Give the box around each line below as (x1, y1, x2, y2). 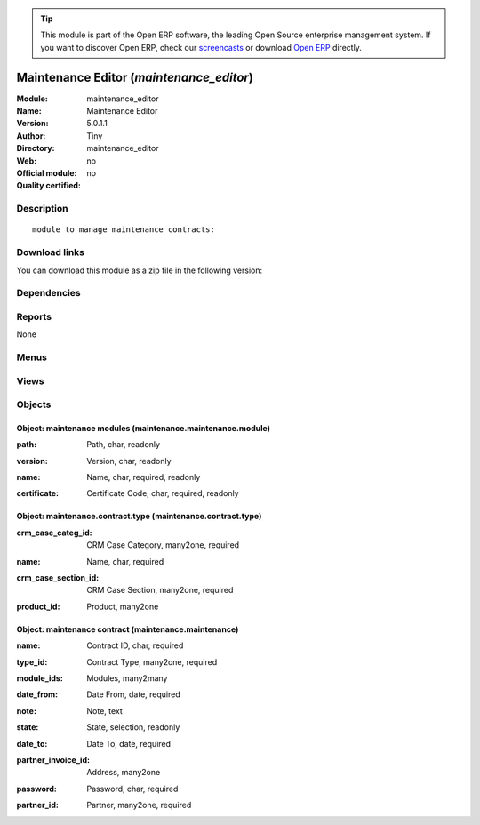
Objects (16, 398, 52, 411)
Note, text (86, 705, 124, 716)
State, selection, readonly (86, 722, 180, 733)
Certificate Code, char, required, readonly (86, 488, 239, 499)
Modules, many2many (86, 672, 168, 684)
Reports (16, 310, 52, 323)
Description (16, 203, 68, 215)
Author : (16, 130, 46, 141)
